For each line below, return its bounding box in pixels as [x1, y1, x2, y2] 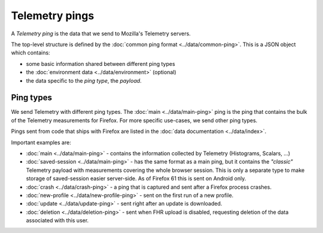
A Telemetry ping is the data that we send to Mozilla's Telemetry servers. [11, 30, 191, 37]
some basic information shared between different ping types [26, 60, 176, 67]
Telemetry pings [11, 9, 95, 22]
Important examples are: [11, 138, 71, 146]
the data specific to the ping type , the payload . [26, 77, 142, 84]
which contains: [11, 49, 50, 56]
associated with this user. [26, 217, 89, 224]
